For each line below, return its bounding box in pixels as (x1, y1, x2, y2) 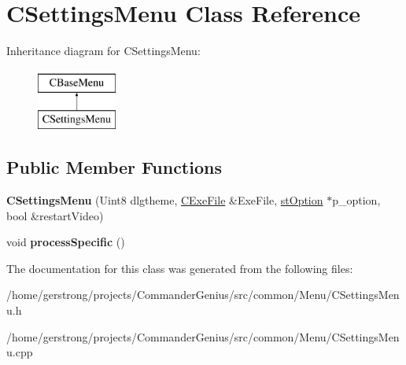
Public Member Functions (6, 155, 222, 179)
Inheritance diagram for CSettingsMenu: (6, 42, 201, 59)
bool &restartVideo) (6, 207, 104, 223)
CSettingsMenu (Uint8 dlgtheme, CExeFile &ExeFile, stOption (6, 192, 323, 208)
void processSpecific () (6, 234, 125, 250)
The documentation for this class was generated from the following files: (6, 260, 353, 276)
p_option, (332, 192, 381, 208)
